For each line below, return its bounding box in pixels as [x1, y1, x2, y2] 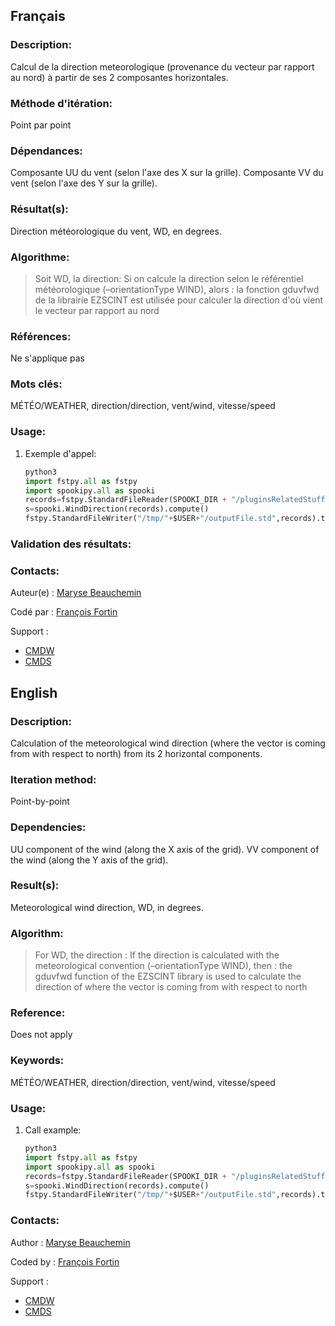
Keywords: [10, 1054, 65, 1068]
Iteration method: [10, 772, 97, 786]
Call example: [24, 1124, 82, 1136]
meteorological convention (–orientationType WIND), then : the [34, 960, 293, 972]
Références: [10, 329, 72, 343]
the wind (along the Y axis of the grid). [10, 854, 169, 866]
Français [10, 8, 66, 25]
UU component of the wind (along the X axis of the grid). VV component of [10, 843, 320, 855]
